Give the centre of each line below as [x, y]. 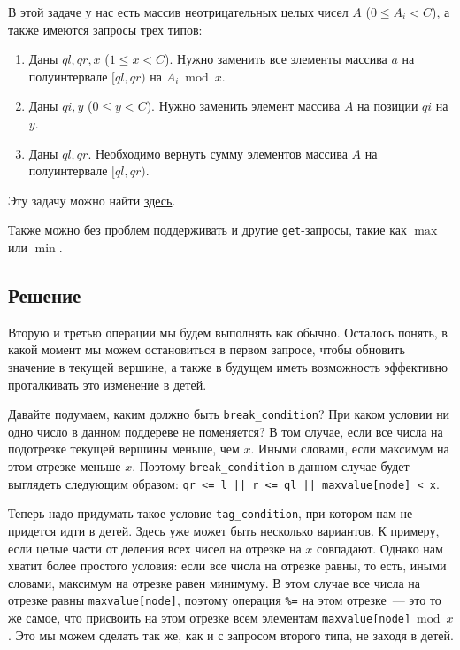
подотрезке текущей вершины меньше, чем [124, 449]
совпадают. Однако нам [380, 548]
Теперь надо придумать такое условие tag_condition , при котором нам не [211, 513]
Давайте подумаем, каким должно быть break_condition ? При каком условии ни [229, 414]
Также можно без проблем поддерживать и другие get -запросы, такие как [207, 230]
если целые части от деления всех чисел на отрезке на [155, 548]
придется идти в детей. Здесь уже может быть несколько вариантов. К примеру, [224, 530]
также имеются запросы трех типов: [105, 29]
